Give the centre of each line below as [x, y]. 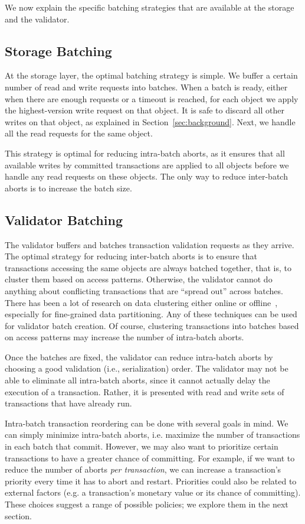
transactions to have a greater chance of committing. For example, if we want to [150, 458]
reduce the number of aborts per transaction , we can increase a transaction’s [143, 469]
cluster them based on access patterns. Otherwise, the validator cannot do [139, 279]
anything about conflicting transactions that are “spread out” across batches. [144, 290]
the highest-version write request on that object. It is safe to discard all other [145, 110]
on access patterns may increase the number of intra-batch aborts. [124, 337]
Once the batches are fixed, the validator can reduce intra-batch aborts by [139, 357]
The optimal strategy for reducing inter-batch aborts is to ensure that [131, 256]
